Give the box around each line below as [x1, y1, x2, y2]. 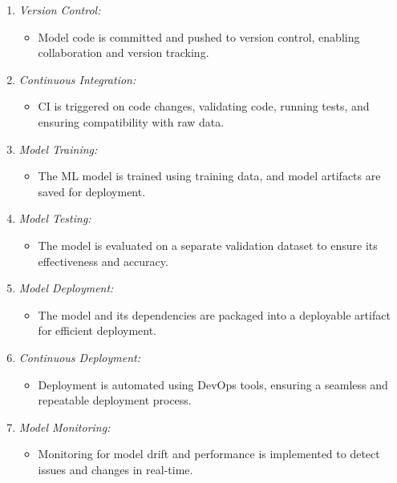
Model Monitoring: [18, 418, 111, 435]
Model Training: [18, 140, 98, 157]
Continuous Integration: [18, 70, 136, 87]
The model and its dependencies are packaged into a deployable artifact [38, 306, 391, 323]
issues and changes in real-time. [38, 461, 193, 477]
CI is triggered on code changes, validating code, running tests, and [38, 98, 370, 115]
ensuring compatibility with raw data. [38, 113, 225, 130]
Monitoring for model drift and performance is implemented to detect [38, 445, 380, 462]
